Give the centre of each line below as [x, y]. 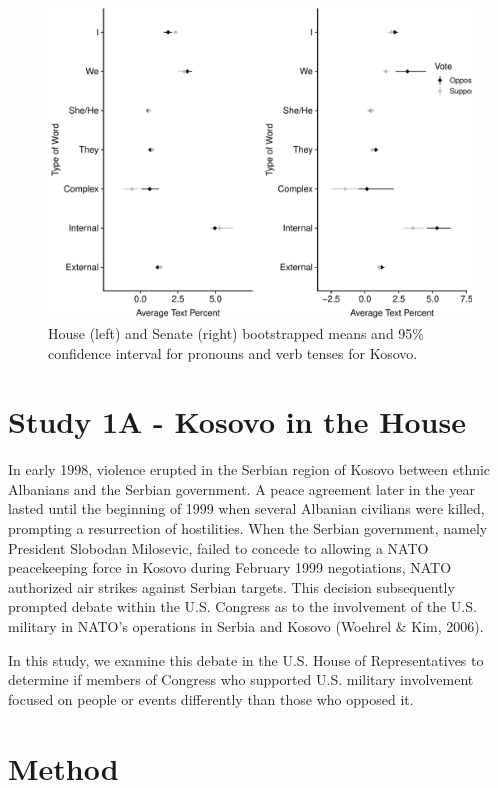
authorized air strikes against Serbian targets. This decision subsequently [231, 586]
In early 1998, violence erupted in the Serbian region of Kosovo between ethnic [249, 469]
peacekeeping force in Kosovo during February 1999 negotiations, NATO [230, 567]
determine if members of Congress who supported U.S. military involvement [241, 679]
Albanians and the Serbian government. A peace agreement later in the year [241, 488]
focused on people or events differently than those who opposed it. [211, 698]
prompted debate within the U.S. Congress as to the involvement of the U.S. [242, 606]
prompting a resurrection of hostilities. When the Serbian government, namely [248, 528]
